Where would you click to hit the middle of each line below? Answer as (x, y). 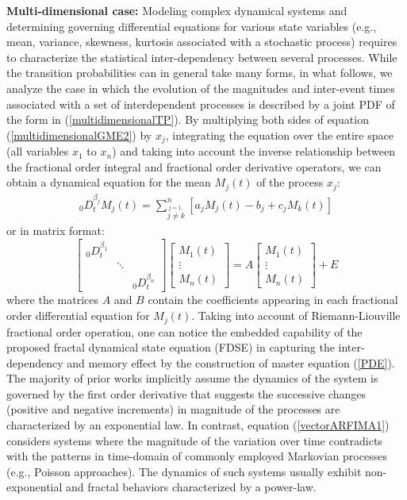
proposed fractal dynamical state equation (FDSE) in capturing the (171, 347)
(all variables (38, 151)
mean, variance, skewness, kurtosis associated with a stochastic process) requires (202, 42)
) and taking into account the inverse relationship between (253, 151)
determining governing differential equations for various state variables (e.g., (192, 26)
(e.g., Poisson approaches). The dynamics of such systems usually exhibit (184, 471)
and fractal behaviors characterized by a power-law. (191, 487)
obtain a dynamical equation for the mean (109, 182)
